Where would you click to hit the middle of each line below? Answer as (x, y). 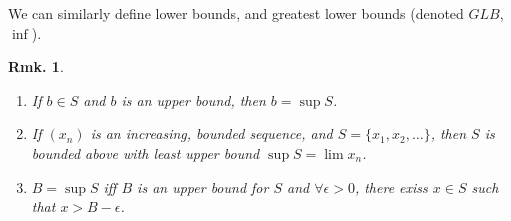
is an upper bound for (203, 186)
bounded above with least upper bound (145, 152)
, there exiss (391, 186)
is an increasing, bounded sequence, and (211, 133)
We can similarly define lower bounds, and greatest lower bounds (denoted (236, 13)
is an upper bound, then (193, 99)
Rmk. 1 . (36, 66)
